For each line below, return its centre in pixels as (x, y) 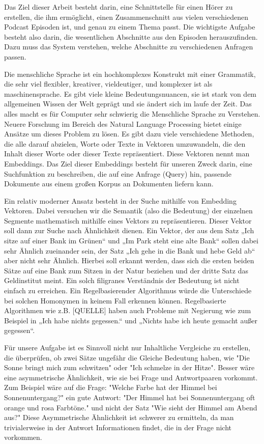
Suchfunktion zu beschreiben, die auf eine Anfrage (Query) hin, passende (118, 173)
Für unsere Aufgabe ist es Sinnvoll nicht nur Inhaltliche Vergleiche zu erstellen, (127, 347)
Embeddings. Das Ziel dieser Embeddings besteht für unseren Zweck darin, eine (128, 163)
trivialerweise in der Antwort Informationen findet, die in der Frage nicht (118, 427)
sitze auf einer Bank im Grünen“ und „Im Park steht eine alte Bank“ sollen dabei (131, 241)
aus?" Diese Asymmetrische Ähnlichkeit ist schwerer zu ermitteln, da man (119, 417)
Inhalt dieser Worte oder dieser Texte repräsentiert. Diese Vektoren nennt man (127, 154)
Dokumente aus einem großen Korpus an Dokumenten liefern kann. (109, 184)
